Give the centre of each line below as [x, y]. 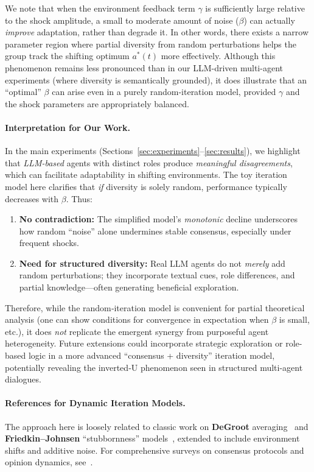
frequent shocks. [49, 243]
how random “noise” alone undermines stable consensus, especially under [155, 231]
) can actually [269, 20]
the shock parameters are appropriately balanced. [97, 103]
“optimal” [23, 92]
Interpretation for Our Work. [68, 127]
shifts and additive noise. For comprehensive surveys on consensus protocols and [155, 450]
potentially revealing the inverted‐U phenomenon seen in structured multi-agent [154, 367]
